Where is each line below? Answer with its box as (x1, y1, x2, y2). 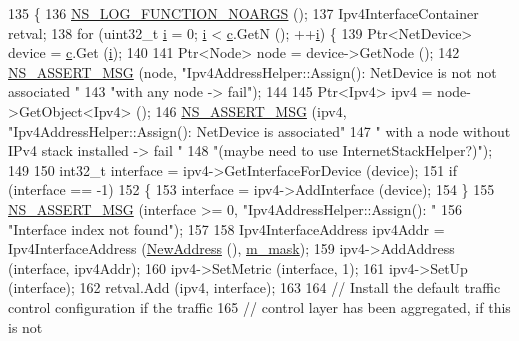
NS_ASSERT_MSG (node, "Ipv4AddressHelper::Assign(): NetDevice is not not (8, 61, 497, 82)
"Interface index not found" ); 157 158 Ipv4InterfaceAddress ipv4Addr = (8, 218, 445, 239)
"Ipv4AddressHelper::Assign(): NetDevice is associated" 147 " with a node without (8, 120, 511, 141)
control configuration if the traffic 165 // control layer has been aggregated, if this (8, 296, 511, 317)
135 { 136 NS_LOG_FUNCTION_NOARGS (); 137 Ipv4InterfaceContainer (8, 3, 479, 23)
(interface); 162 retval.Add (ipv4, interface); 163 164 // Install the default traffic (8, 277, 501, 298)
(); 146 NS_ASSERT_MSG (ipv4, (136, 100, 347, 121)
